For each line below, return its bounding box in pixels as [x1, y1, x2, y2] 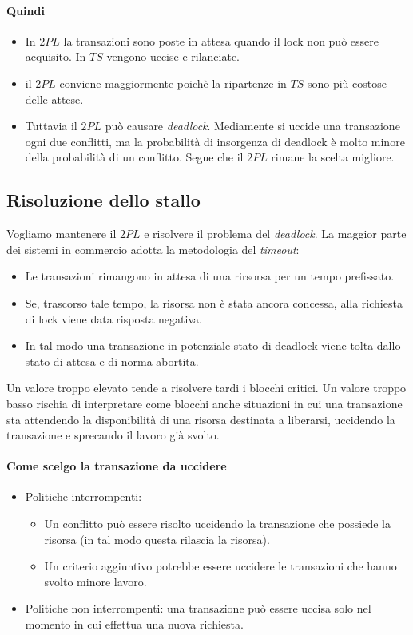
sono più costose [307, 74, 387, 91]
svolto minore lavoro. [44, 573, 147, 589]
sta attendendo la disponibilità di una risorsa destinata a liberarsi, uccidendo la [6, 411, 395, 427]
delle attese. [25, 90, 84, 107]
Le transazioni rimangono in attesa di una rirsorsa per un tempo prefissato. [25, 268, 395, 284]
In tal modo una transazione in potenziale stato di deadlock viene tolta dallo [25, 337, 401, 354]
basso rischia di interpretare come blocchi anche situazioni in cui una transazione [6, 395, 403, 411]
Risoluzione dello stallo [6, 188, 201, 212]
